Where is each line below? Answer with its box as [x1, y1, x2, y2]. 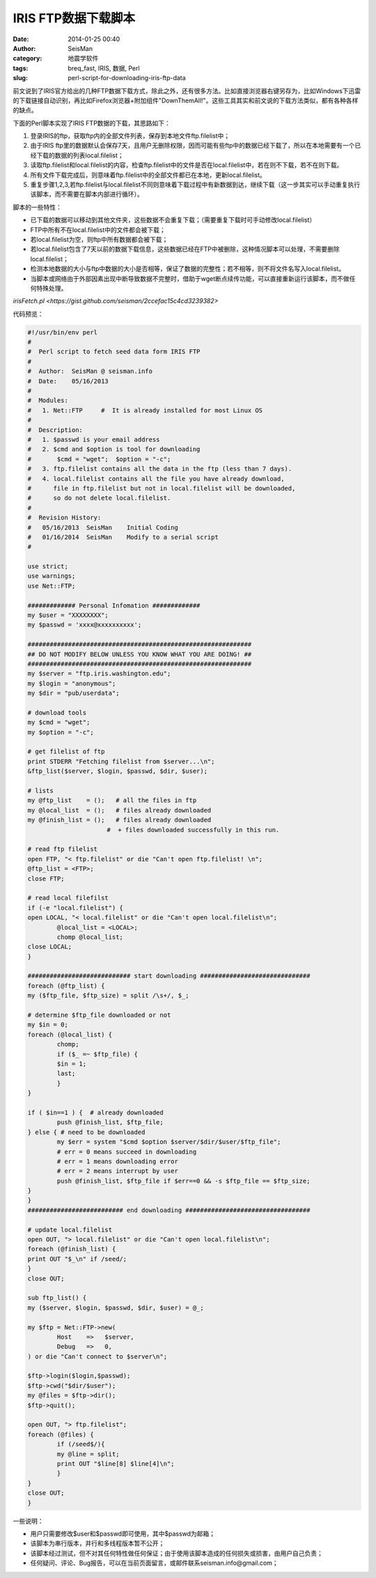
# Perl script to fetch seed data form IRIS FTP [27, 348, 201, 355]
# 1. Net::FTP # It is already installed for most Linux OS [27, 406, 263, 414]
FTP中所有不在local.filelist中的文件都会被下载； [30, 225, 166, 233]
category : [13, 54, 42, 63]
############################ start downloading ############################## [27, 972, 311, 980]
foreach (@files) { [27, 1430, 94, 1439]
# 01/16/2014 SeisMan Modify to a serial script [27, 533, 219, 541]
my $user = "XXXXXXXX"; [27, 611, 109, 620]
